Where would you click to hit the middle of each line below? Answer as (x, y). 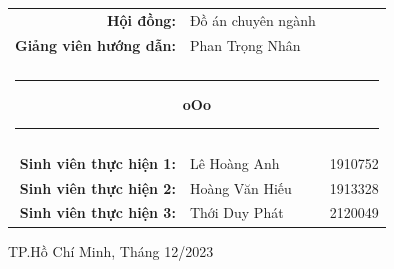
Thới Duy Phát (236, 212)
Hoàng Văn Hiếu (240, 187)
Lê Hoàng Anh (234, 162)
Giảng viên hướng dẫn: (95, 44)
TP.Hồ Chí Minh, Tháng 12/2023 (111, 250)
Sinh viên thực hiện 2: (97, 187)
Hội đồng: (141, 19)
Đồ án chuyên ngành (252, 19)
